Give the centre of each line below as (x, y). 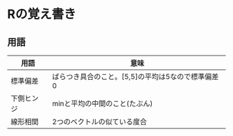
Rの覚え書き (42, 14)
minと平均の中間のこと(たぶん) (102, 103)
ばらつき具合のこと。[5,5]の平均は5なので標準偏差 (135, 77)
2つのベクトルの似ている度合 (100, 122)
